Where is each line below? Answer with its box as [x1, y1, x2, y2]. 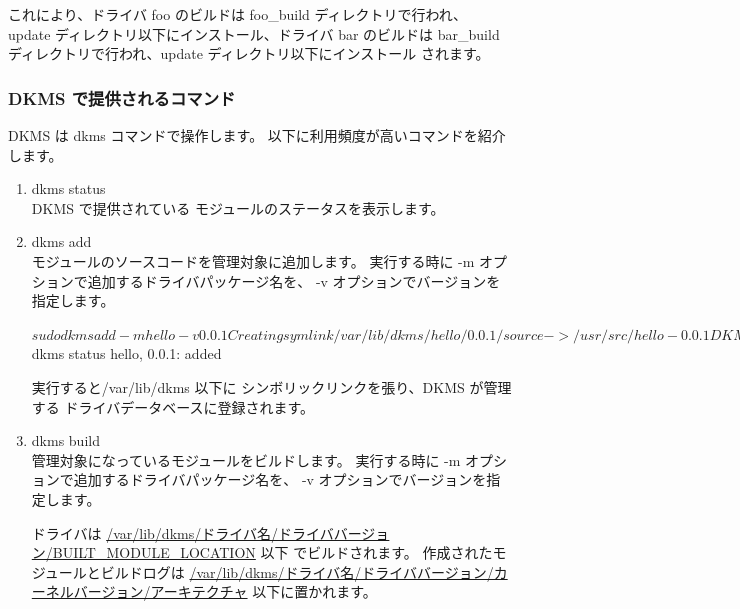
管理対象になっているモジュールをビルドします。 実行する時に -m [31, 449, 461, 470]
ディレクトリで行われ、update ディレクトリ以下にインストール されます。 [8, 43, 490, 64]
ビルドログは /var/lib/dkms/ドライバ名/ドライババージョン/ [100, 561, 494, 582]
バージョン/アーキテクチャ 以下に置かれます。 [73, 581, 377, 602]
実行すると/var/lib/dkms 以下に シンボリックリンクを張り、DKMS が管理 [31, 376, 512, 397]
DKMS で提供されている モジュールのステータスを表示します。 [31, 197, 445, 218]
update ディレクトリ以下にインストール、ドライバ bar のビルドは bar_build [8, 23, 500, 44]
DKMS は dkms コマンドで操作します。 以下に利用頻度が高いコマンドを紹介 [8, 125, 506, 145]
